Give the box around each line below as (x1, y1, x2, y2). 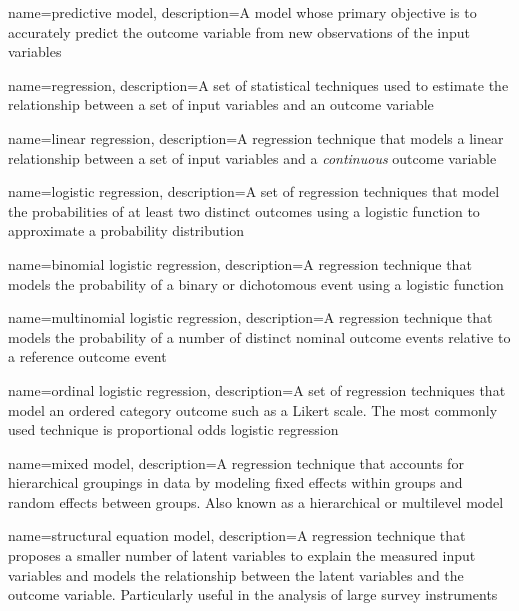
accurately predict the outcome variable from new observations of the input (8, 21, 470, 42)
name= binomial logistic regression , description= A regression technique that (8, 253, 472, 274)
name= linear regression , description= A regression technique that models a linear (8, 127, 504, 148)
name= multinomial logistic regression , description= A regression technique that (8, 307, 493, 328)
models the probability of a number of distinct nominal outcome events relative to (8, 326, 511, 347)
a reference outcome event (8, 346, 167, 367)
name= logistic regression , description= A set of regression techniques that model (8, 181, 500, 202)
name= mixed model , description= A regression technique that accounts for (8, 452, 464, 473)
